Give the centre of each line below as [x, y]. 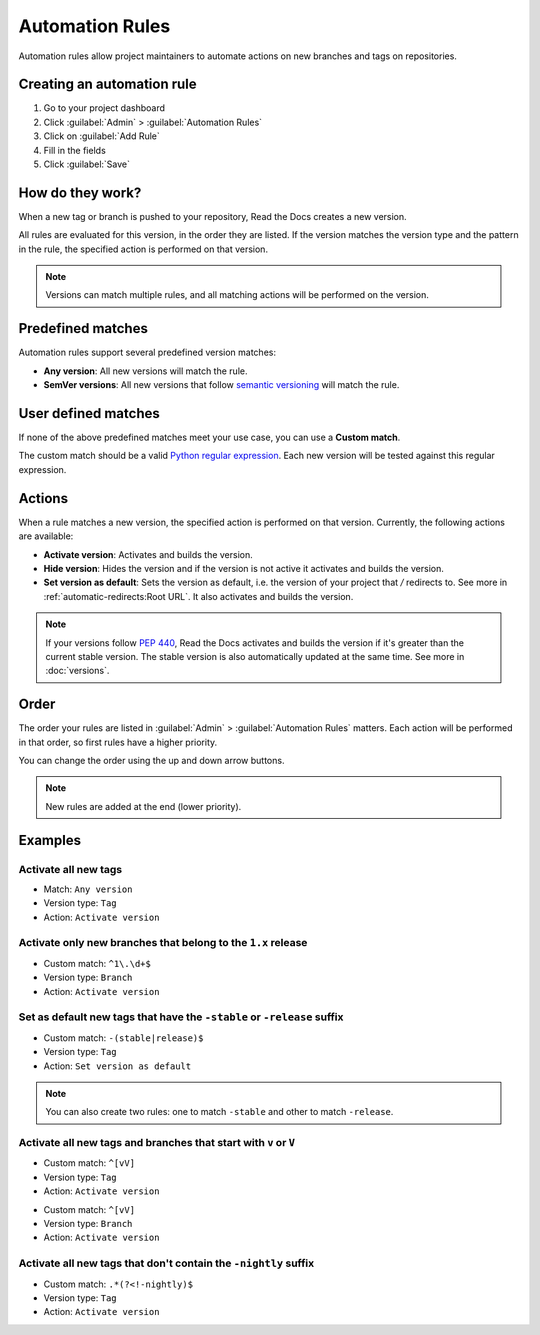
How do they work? [80, 192]
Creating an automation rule [107, 84]
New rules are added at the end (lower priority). [143, 806]
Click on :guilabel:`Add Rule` [101, 136]
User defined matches [89, 413]
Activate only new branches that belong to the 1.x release [163, 943]
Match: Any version [88, 889]
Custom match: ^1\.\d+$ [97, 963]
